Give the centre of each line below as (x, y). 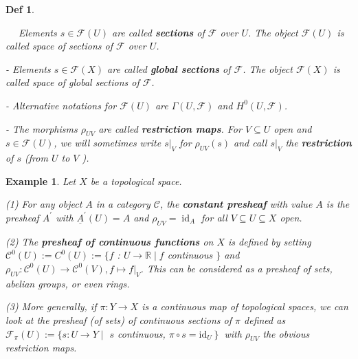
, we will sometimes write (108, 143)
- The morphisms (42, 128)
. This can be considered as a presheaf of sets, (236, 268)
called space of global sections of (72, 82)
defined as (265, 319)
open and (293, 128)
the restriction (318, 143)
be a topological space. (136, 181)
